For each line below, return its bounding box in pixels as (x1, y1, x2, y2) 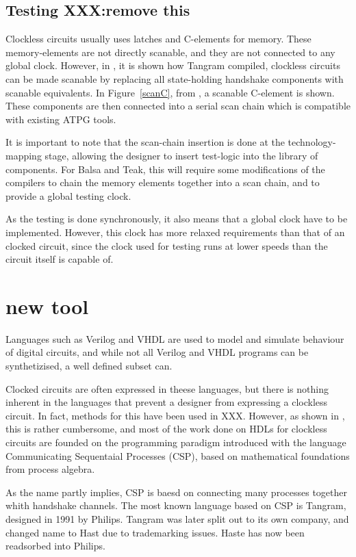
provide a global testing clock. (5, 188, 131, 203)
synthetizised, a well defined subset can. (5, 359, 173, 373)
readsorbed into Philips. (5, 539, 105, 553)
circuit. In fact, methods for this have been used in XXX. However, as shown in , (5, 408, 345, 422)
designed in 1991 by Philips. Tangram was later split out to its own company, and (5, 511, 349, 526)
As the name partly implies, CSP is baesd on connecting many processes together (5, 484, 347, 499)
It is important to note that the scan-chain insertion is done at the (5, 135, 285, 149)
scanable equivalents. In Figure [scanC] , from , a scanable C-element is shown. (5, 85, 335, 99)
